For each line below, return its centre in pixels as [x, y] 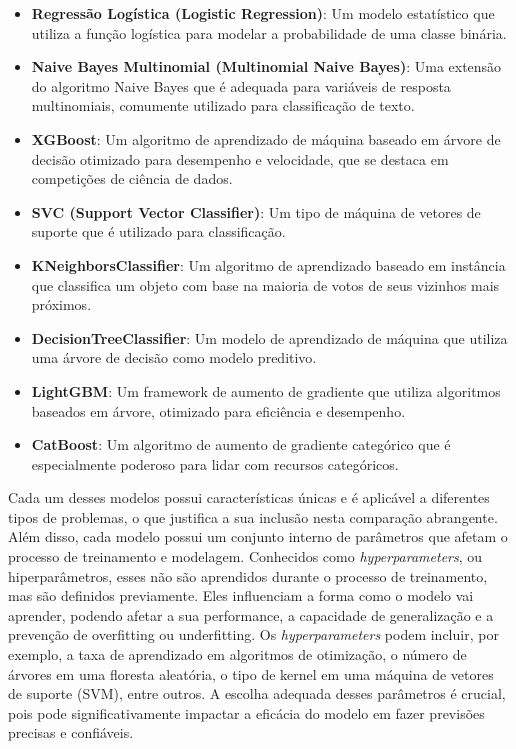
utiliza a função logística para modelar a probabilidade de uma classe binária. [269, 32]
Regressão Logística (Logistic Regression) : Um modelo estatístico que [263, 13]
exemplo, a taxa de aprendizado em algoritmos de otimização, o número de [237, 654]
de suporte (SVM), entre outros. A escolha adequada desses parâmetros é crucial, [257, 693]
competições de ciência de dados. [132, 178]
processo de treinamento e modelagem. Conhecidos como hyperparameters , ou [245, 556]
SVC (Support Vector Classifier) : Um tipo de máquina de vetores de [256, 211]
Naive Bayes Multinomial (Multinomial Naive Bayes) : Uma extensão [266, 66]
